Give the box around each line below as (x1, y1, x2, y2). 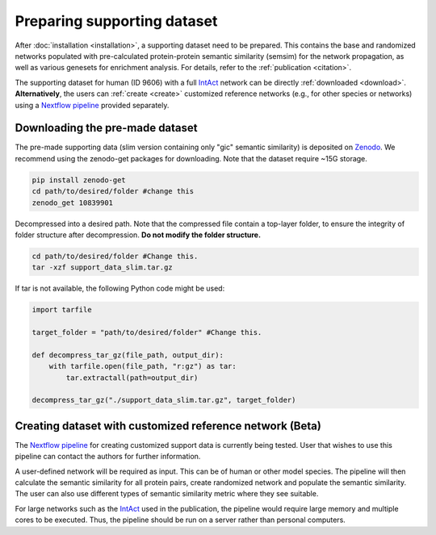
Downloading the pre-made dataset (15, 121, 198, 135)
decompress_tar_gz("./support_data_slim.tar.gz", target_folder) (31, 395, 296, 405)
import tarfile (31, 305, 92, 315)
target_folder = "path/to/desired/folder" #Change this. (31, 328, 262, 337)
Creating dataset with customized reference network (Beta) (15, 419, 322, 433)
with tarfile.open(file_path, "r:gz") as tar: (48, 362, 237, 371)
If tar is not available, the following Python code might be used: (15, 283, 225, 294)
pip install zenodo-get (31, 175, 127, 185)
